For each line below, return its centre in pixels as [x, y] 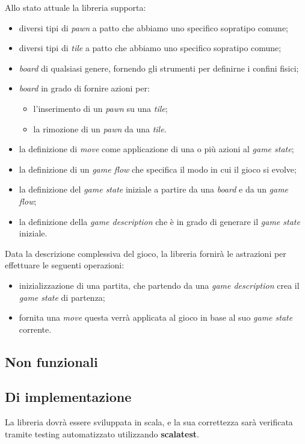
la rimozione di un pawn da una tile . [100, 128]
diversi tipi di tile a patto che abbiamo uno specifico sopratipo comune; [150, 48]
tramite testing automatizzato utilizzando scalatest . [102, 433]
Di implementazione [68, 397]
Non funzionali [51, 361]
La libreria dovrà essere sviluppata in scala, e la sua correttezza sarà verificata [149, 422]
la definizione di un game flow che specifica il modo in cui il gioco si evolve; [158, 169]
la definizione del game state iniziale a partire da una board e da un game [154, 189]
